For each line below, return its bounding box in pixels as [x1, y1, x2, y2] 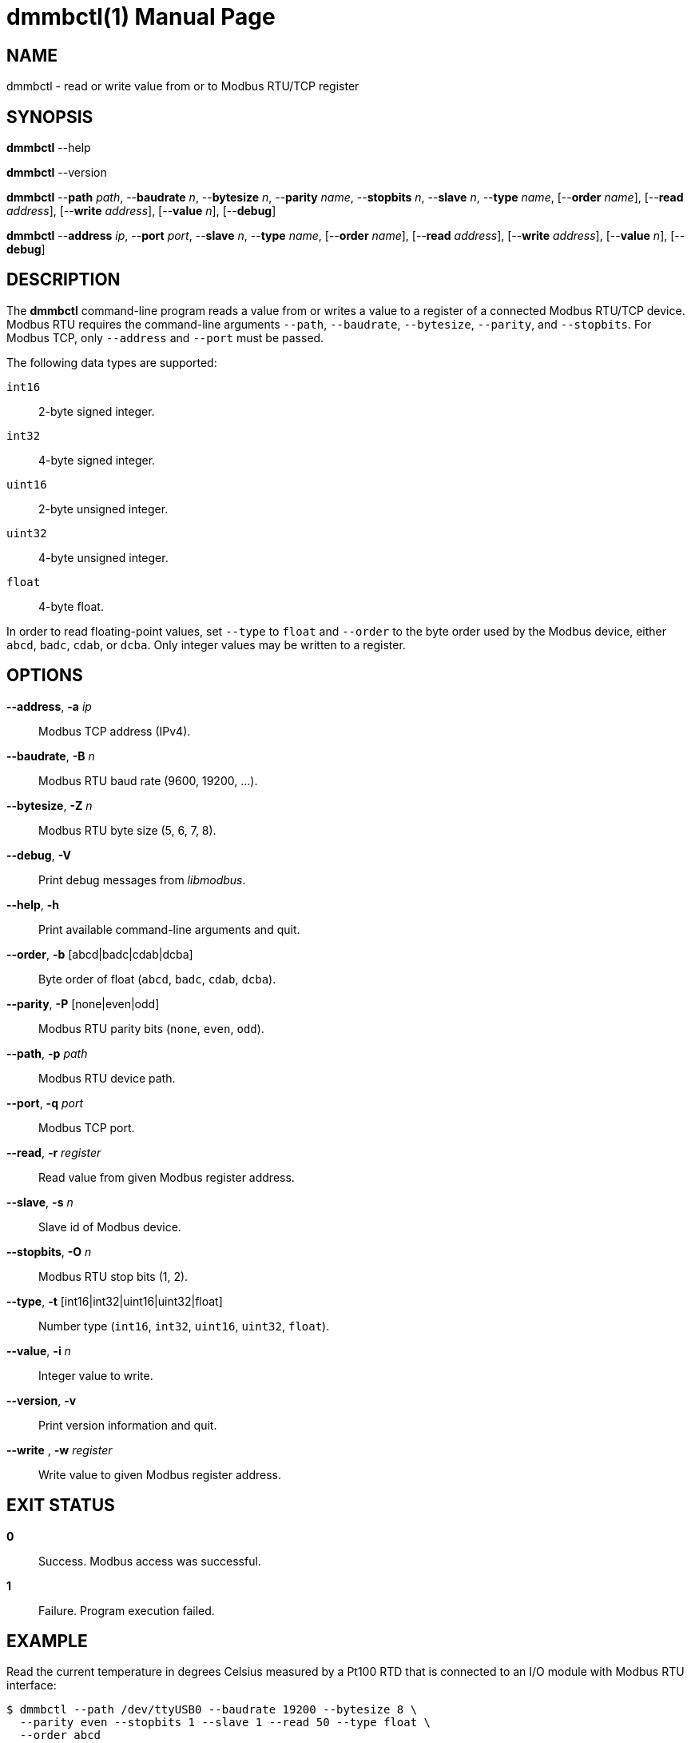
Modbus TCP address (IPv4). [38, 724, 191, 738]
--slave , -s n [6, 1195, 73, 1209]
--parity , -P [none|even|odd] [6, 996, 160, 1011]
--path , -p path [6, 1046, 88, 1060]
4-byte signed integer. [38, 453, 156, 467]
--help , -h [6, 897, 60, 911]
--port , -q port [6, 1095, 83, 1110]
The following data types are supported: [6, 355, 217, 369]
